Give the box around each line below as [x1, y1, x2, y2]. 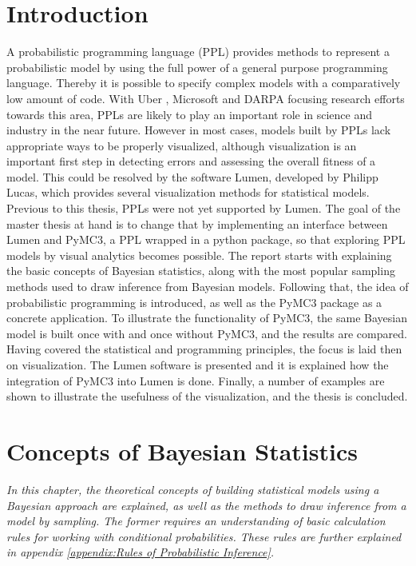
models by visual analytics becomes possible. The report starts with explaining [6, 246, 392, 263]
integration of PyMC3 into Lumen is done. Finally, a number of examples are [6, 372, 385, 389]
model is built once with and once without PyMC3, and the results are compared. [6, 325, 407, 341]
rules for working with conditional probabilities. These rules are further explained [6, 528, 402, 544]
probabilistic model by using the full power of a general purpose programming [6, 58, 388, 75]
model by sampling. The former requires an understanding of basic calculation [6, 512, 386, 529]
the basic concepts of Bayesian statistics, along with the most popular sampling [6, 262, 395, 279]
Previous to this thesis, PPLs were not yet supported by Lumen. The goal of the [6, 200, 401, 217]
